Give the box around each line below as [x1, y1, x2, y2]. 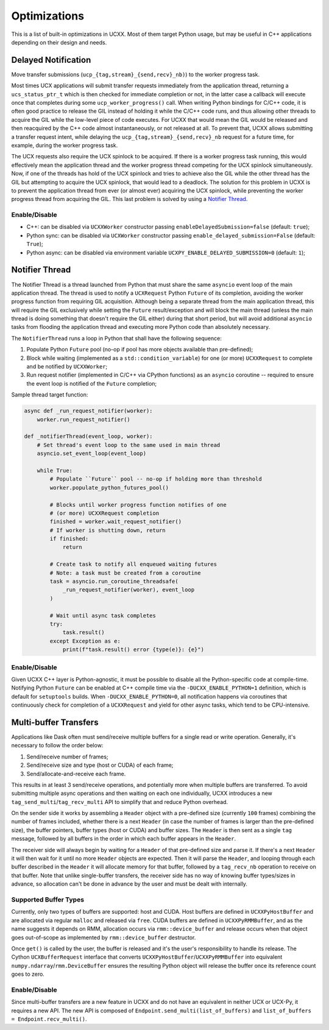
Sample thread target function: [11, 391, 88, 398]
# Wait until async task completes [49, 612, 157, 619]
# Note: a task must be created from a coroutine [49, 570, 201, 576]
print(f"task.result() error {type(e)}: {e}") [62, 646, 204, 653]
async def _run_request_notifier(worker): [24, 407, 153, 414]
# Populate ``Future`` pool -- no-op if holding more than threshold [49, 476, 262, 482]
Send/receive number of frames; [26, 753, 109, 760]
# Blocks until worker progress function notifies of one [49, 501, 227, 508]
